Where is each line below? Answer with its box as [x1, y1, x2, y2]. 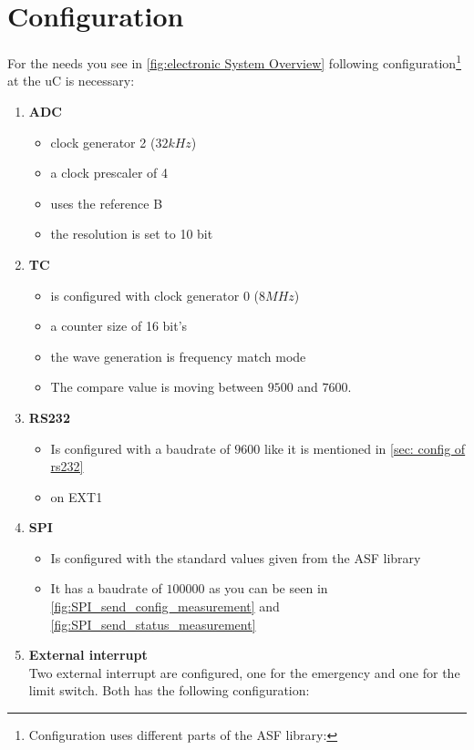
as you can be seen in [209, 579, 328, 598]
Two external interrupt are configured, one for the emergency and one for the [28, 663, 460, 682]
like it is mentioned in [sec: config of [263, 438, 466, 457]
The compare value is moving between [50, 377, 264, 396]
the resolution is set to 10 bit [50, 224, 213, 243]
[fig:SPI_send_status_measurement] [50, 614, 256, 633]
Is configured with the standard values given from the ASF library [50, 548, 421, 567]
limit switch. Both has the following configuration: [28, 681, 310, 700]
